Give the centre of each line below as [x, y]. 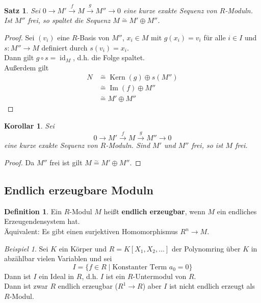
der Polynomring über [206, 248]
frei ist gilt [66, 162]
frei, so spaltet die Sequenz [69, 20]
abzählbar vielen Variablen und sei [58, 258]
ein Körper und [83, 248]
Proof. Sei [19, 37]
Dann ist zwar [26, 286]
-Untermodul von [160, 276]
